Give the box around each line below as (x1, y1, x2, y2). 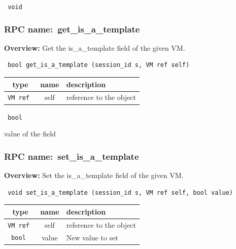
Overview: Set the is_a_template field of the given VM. (4, 170, 184, 181)
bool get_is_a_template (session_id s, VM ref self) (8, 61, 190, 69)
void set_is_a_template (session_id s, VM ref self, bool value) (8, 189, 233, 196)
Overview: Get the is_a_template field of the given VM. (4, 42, 185, 53)
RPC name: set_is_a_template (4, 150, 139, 162)
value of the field (4, 128, 56, 139)
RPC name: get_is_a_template (4, 22, 140, 35)
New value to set (66, 232, 118, 242)
